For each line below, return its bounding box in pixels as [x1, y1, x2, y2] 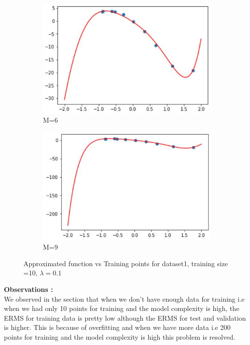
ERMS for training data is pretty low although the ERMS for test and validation [4, 312, 246, 323]
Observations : [4, 284, 53, 294]
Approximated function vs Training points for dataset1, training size [23, 258, 228, 268]
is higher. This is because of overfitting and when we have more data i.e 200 [4, 322, 231, 332]
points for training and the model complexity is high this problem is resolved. [4, 332, 235, 342]
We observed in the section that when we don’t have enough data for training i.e [4, 293, 245, 304]
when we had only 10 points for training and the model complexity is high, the [4, 303, 239, 313]
